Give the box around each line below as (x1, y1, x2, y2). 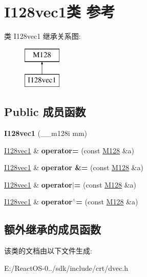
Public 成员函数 (4, 104, 86, 120)
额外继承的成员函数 (4, 221, 101, 237)
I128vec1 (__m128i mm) (4, 128, 87, 138)
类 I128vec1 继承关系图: (4, 31, 81, 41)
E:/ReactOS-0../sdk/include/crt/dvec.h (4, 262, 129, 273)
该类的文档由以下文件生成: (4, 245, 92, 256)
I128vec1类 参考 (4, 1, 115, 22)
